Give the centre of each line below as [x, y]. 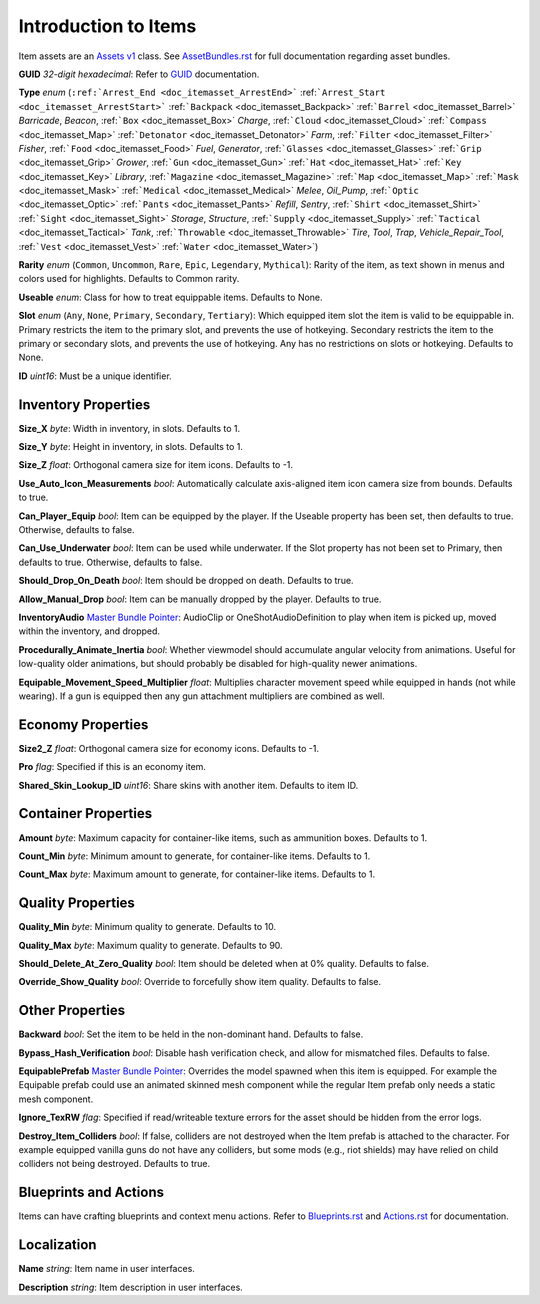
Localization [57, 1245]
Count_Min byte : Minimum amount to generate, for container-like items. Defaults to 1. [194, 856]
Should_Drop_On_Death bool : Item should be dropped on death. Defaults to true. [186, 581]
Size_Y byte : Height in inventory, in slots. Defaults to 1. [131, 447]
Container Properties [85, 813]
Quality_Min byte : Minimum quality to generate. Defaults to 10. [147, 927]
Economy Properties [83, 724]
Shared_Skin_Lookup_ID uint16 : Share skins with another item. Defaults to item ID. [188, 785]
